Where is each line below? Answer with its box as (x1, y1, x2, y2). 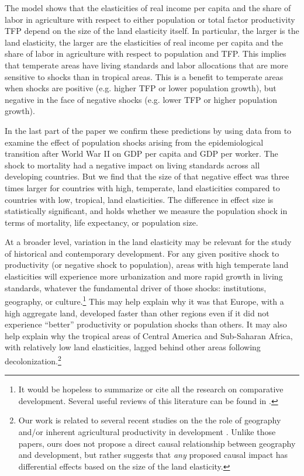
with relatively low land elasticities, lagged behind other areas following (5, 341, 261, 353)
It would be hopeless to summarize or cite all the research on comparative (18, 383, 284, 395)
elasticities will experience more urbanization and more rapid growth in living (5, 270, 283, 282)
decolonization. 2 (5, 353, 61, 367)
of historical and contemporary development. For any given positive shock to (5, 247, 279, 259)
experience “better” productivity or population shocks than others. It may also (5, 318, 287, 330)
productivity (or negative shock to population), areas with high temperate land (5, 258, 289, 271)
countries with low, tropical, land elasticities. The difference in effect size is (5, 193, 274, 205)
